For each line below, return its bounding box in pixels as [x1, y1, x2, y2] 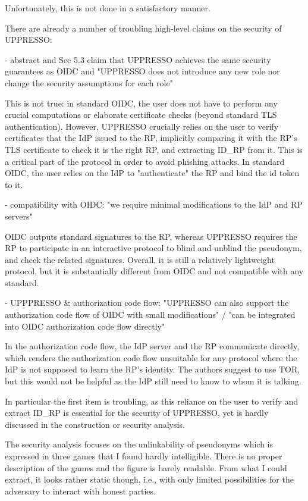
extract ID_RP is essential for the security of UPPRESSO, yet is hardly [5, 406, 269, 419]
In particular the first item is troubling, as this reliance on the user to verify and [5, 394, 298, 407]
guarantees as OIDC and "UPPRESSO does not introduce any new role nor [5, 65, 280, 77]
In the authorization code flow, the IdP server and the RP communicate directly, [5, 340, 300, 352]
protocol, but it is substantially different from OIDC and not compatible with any [5, 265, 304, 277]
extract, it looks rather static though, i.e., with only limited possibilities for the [5, 473, 294, 486]
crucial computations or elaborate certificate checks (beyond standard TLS [5, 108, 277, 121]
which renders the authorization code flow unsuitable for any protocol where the [5, 351, 297, 364]
